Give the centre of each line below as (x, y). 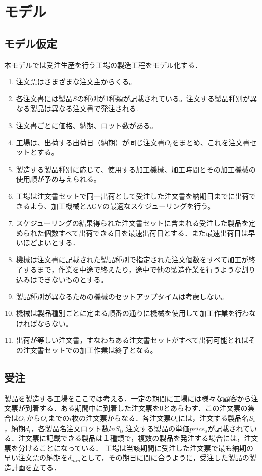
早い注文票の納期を (36, 458)
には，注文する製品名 (213, 418)
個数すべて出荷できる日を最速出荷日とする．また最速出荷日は (146, 232)
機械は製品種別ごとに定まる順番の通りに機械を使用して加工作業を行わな (136, 313)
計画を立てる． (36, 467)
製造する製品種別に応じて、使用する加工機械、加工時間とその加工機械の (136, 169)
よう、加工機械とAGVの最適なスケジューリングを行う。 (122, 206)
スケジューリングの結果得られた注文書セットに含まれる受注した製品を (132, 223)
